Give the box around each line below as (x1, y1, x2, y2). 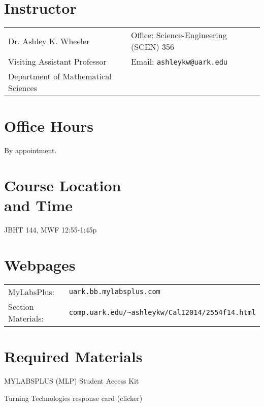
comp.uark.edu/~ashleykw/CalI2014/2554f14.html (69, 308, 256, 316)
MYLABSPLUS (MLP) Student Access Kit (4, 375, 139, 386)
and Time (4, 195, 73, 216)
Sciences (8, 82, 37, 94)
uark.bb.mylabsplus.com (69, 287, 160, 296)
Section (8, 300, 34, 312)
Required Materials (4, 346, 143, 367)
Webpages (4, 254, 76, 275)
